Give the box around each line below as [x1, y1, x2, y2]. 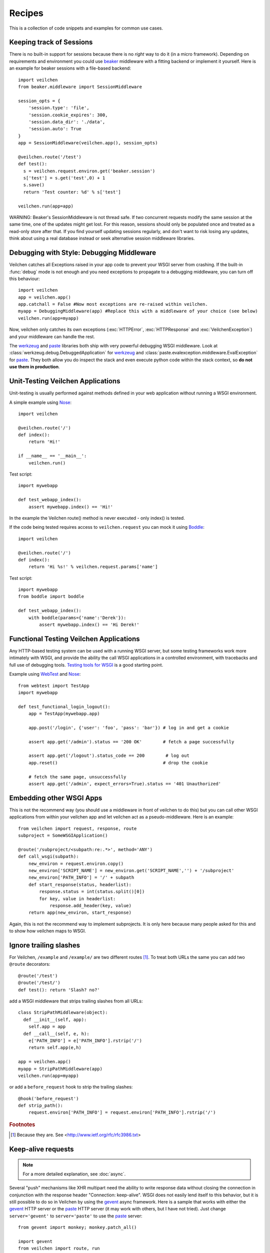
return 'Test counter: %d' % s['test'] [23, 189, 121, 195]
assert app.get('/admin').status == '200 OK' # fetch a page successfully [28, 739, 234, 744]
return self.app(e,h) [28, 1045, 82, 1051]
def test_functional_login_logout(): [18, 704, 111, 709]
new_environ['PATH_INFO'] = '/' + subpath [28, 875, 134, 881]
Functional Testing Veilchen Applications [9, 635, 140, 643]
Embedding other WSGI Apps [9, 793, 102, 802]
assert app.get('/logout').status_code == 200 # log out [28, 753, 189, 759]
